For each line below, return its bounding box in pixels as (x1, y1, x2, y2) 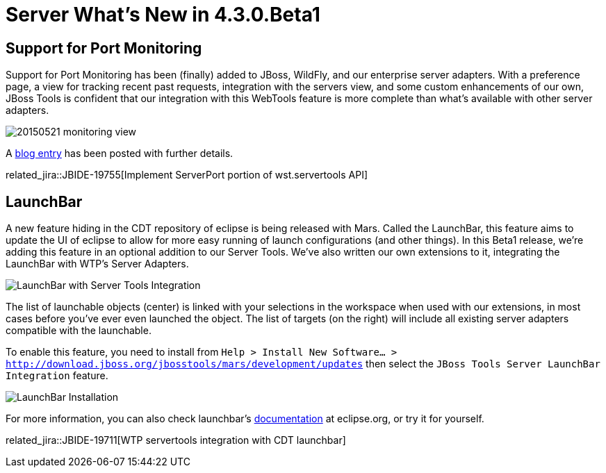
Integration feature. (6, 370, 108, 382)
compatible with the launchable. (6, 324, 151, 337)
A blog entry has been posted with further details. (6, 147, 234, 160)
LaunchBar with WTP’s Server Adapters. (6, 258, 189, 270)
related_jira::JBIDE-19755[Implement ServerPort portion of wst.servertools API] (6, 169, 368, 181)
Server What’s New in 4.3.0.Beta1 (6, 3, 320, 26)
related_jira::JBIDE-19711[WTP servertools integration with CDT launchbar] (6, 434, 346, 447)
